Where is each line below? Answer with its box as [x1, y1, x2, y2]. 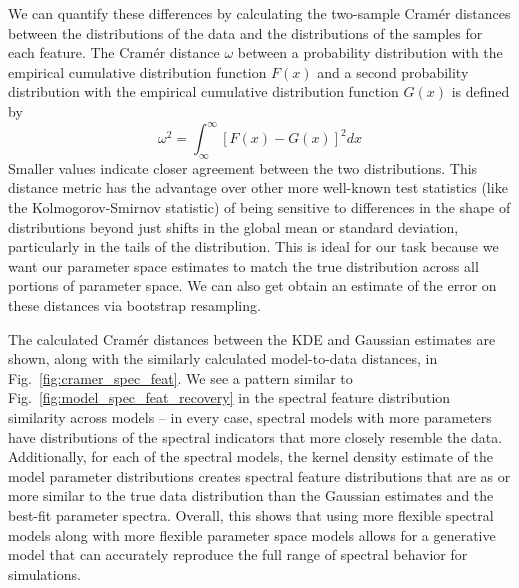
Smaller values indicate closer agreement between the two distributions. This [8, 157, 478, 178]
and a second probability [317, 61, 469, 82]
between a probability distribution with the [237, 42, 503, 63]
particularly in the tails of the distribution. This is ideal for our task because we [8, 236, 499, 257]
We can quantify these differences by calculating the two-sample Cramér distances [8, 3, 511, 23]
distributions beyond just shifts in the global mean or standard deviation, [8, 216, 459, 237]
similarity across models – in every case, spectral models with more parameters [8, 406, 492, 427]
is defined [451, 81, 510, 102]
